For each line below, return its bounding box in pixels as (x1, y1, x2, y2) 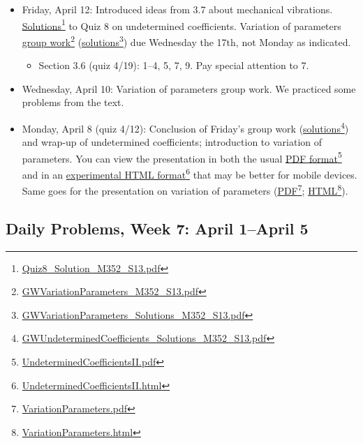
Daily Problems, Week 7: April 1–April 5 (6, 217, 309, 239)
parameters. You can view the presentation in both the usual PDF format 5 (22, 149, 342, 165)
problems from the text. (22, 95, 124, 110)
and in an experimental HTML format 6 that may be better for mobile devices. (22, 165, 357, 181)
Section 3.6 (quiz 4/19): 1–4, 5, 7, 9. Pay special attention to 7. (38, 58, 309, 73)
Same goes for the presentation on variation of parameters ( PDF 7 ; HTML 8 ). (22, 181, 348, 197)
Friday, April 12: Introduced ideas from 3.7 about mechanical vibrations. (22, 2, 333, 16)
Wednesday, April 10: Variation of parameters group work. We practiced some (22, 81, 356, 96)
